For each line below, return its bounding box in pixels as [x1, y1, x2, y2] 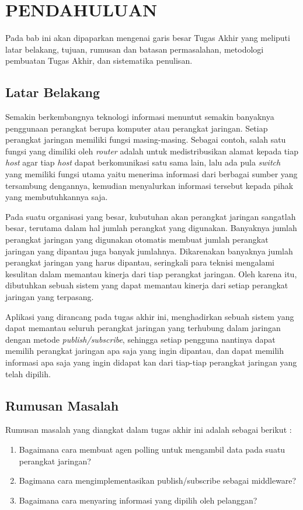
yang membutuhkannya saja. [5, 191, 108, 203]
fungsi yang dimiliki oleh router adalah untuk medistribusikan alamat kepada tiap [5, 144, 298, 157]
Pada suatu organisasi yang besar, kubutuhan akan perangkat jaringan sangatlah [5, 210, 296, 222]
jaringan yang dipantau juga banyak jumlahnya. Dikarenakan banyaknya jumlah [5, 244, 293, 257]
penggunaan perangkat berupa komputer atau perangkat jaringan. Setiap [5, 122, 268, 134]
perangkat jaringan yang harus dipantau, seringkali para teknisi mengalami [5, 256, 274, 268]
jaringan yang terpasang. [5, 291, 94, 303]
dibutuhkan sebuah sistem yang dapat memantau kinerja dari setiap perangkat [5, 279, 288, 291]
